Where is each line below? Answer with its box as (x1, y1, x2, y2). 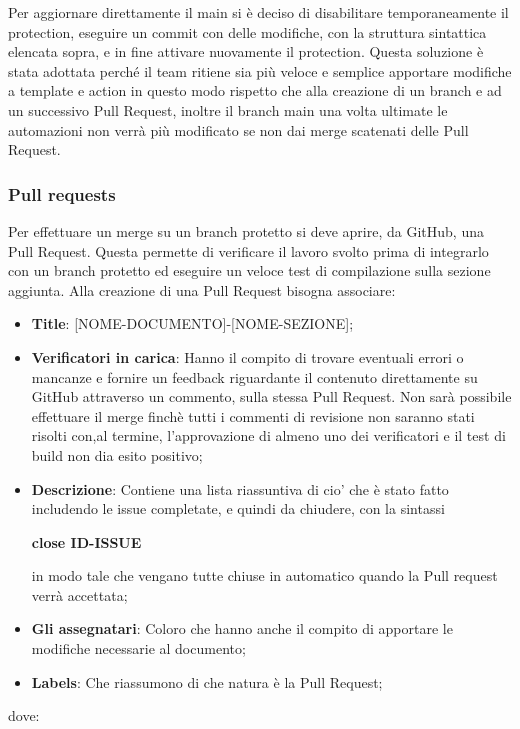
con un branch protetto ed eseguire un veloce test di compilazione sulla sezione (8, 260, 491, 281)
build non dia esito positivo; (31, 444, 203, 465)
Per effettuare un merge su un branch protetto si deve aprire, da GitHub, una (8, 220, 484, 241)
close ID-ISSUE (31, 531, 142, 552)
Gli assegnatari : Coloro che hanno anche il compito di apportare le (31, 618, 453, 639)
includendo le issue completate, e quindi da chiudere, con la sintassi (31, 498, 445, 519)
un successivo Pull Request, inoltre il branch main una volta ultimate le (8, 99, 448, 120)
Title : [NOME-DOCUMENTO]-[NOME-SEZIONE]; (31, 313, 354, 334)
